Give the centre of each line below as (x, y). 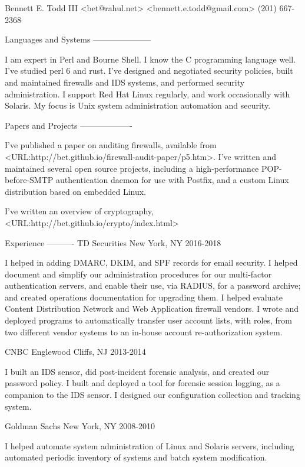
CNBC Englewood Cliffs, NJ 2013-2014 (75, 352)
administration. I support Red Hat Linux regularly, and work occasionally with (147, 94)
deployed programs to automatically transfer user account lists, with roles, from (149, 320)
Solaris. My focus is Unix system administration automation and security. (138, 105)
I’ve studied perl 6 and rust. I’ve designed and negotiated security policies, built (149, 71)
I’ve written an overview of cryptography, (79, 211)
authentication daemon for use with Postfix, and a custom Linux (172, 180)
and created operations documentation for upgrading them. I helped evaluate (144, 297)
